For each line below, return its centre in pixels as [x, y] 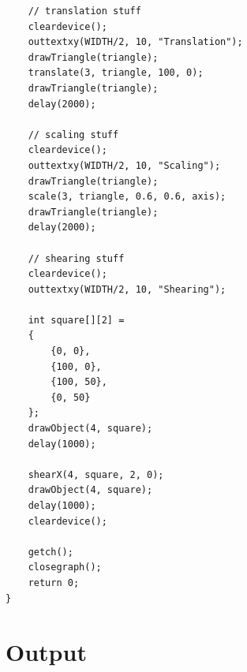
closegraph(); [65, 567]
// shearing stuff [76, 258]
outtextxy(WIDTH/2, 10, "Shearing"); [127, 289]
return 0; [54, 582]
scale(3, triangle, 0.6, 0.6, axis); [127, 197]
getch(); [51, 552]
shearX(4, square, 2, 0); [96, 474]
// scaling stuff [73, 134]
